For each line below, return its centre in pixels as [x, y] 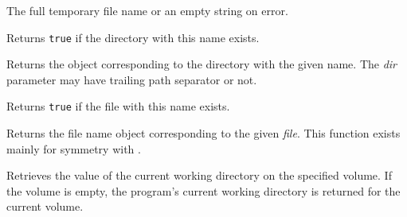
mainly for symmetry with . [74, 148]
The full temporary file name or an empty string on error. [147, 10]
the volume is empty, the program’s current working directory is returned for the [203, 190]
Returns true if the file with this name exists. [118, 106]
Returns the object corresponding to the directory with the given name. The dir [202, 64]
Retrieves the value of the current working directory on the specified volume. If [199, 175]
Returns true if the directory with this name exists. [133, 37]
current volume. [45, 206]
